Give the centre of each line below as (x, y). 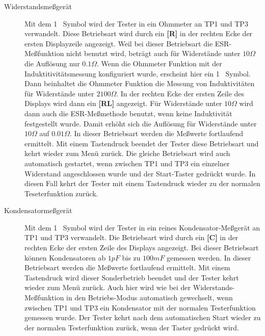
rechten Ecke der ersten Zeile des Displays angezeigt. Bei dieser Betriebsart (142, 248)
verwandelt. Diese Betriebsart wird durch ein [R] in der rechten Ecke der (139, 33)
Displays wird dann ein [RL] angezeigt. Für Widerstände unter (123, 103)
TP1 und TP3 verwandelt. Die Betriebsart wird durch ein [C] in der (131, 237)
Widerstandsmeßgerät (38, 6)
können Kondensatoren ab (65, 257)
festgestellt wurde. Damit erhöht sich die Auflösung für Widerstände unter (141, 123)
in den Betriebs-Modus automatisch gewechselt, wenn (150, 298)
